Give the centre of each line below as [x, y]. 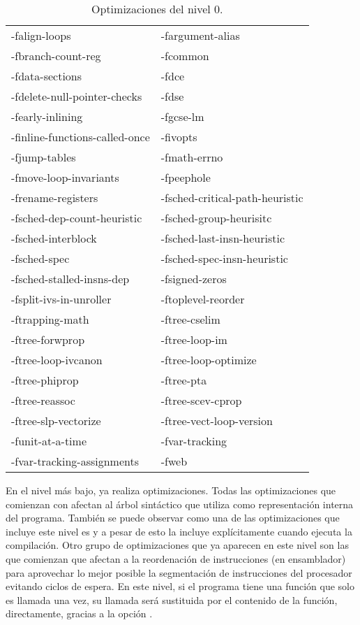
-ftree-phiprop [45, 380]
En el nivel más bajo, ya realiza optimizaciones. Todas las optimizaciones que [171, 490]
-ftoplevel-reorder [203, 299]
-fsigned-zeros [194, 279]
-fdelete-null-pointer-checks [77, 96]
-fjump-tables [44, 157]
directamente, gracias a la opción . [79, 613]
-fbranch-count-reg [56, 56]
